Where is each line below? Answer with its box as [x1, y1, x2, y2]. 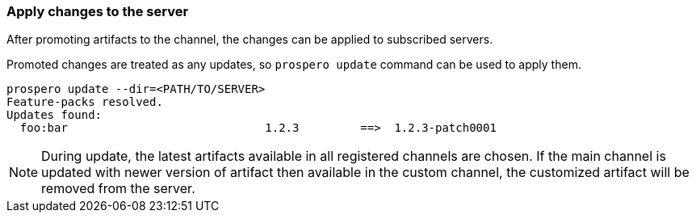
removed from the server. [41, 180, 195, 197]
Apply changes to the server [6, 3, 189, 19]
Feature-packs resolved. [6, 95, 163, 109]
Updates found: [6, 108, 103, 122]
